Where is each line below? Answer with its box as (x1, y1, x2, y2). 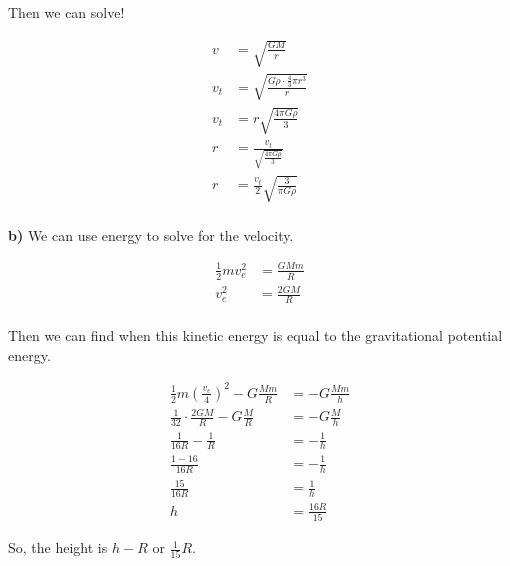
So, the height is (8, 537, 108, 558)
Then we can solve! (8, 2, 125, 22)
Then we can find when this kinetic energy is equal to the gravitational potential (8, 325, 503, 345)
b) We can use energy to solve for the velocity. (8, 224, 294, 245)
